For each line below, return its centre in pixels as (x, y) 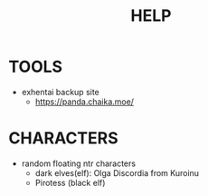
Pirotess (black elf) (70, 182)
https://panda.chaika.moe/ (85, 102)
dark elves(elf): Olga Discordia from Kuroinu (117, 172)
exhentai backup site (61, 92)
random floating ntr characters (79, 163)
